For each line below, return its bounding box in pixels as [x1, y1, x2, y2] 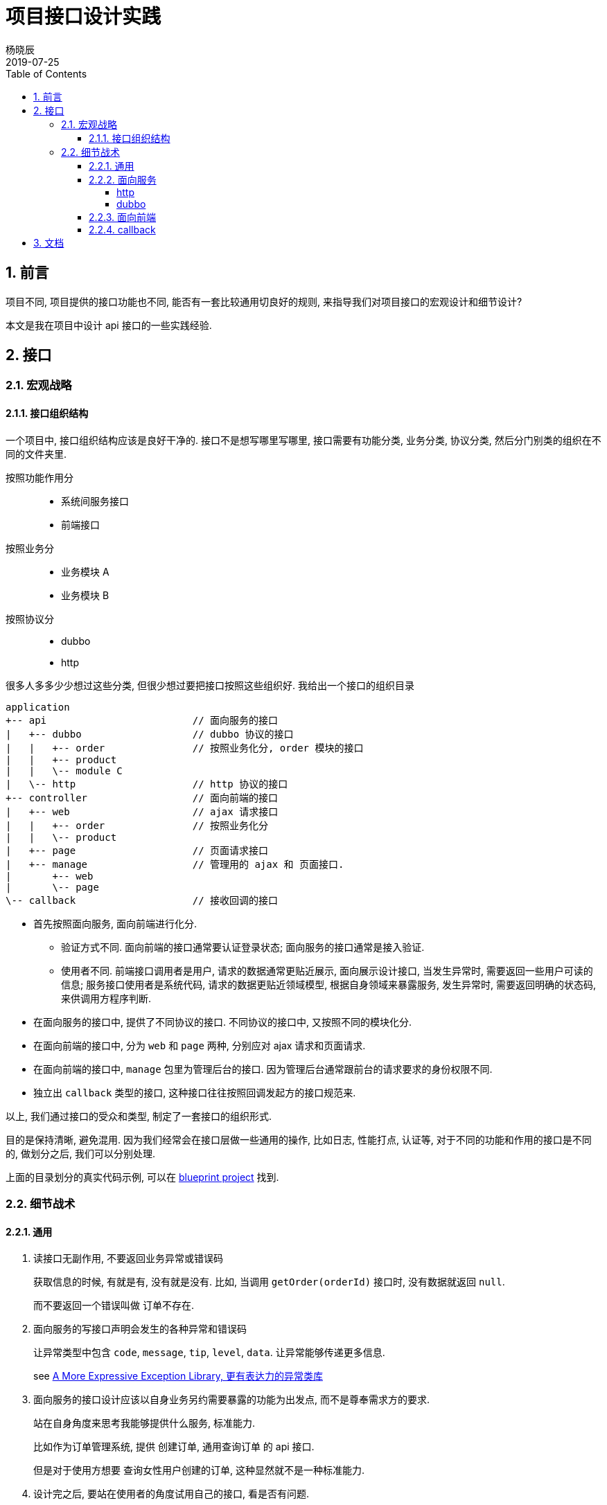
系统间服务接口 [61, 495, 129, 507]
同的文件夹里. [6, 447, 67, 460]
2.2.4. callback [89, 223, 156, 235]
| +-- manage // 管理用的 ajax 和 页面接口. [6, 858, 344, 870]
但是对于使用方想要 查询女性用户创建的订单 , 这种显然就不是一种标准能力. [33, 1464, 364, 1477]
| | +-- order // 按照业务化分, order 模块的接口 [6, 742, 364, 754]
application [6, 701, 70, 713]
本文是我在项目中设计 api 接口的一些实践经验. [6, 319, 212, 331]
